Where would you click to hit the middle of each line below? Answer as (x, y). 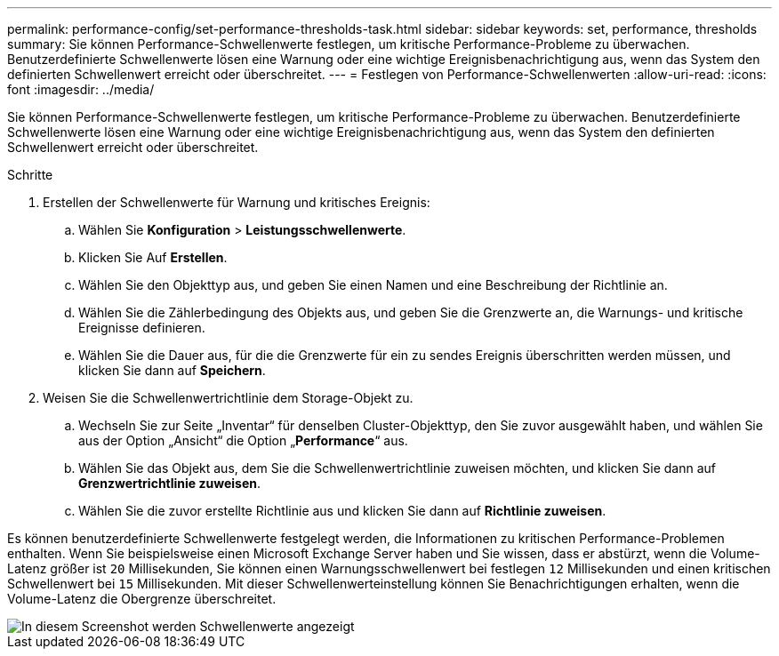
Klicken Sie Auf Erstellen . (153, 257)
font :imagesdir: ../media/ (81, 89)
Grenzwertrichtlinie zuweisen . (170, 483)
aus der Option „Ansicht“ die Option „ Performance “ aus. (243, 440)
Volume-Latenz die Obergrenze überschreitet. (142, 599)
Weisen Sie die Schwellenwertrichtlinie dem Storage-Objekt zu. (228, 398)
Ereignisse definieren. (142, 328)
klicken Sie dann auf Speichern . (172, 370)
